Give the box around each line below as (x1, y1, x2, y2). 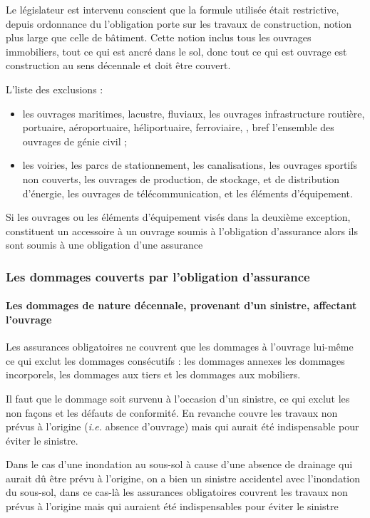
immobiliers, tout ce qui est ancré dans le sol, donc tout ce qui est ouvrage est (6, 43, 347, 58)
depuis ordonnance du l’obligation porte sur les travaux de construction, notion (6, 16, 352, 31)
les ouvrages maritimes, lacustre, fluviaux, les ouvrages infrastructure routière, (22, 105, 365, 120)
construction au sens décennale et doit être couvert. (6, 58, 231, 73)
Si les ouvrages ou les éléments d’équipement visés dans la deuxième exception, (6, 209, 351, 224)
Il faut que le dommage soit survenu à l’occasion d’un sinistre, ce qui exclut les (6, 390, 350, 405)
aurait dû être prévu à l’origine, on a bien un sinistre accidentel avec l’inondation (6, 470, 360, 485)
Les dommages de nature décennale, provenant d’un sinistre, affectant (6, 298, 357, 313)
